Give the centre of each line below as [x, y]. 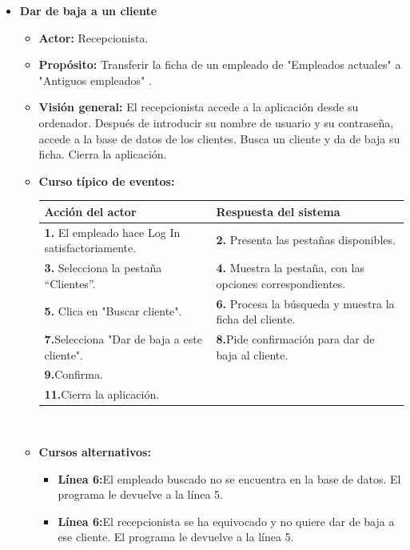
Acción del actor [90, 211]
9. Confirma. [74, 374]
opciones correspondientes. [281, 283]
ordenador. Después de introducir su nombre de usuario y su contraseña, [216, 122]
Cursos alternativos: [95, 451]
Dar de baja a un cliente [88, 10]
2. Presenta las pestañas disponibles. [306, 240]
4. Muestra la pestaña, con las [290, 268]
